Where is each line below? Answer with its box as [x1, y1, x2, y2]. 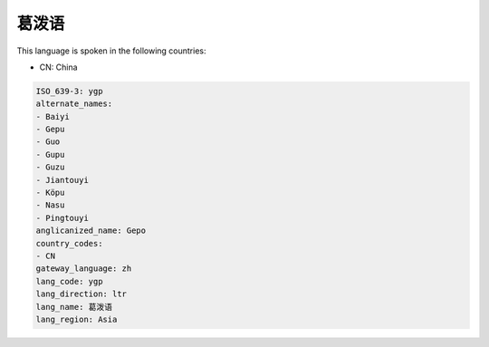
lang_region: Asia [35, 313, 118, 324]
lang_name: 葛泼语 [35, 302, 113, 312]
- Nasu [35, 200, 65, 210]
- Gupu [35, 149, 65, 159]
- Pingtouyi [35, 213, 90, 223]
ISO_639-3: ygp [35, 86, 103, 96]
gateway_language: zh [35, 264, 132, 274]
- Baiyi [35, 111, 70, 121]
